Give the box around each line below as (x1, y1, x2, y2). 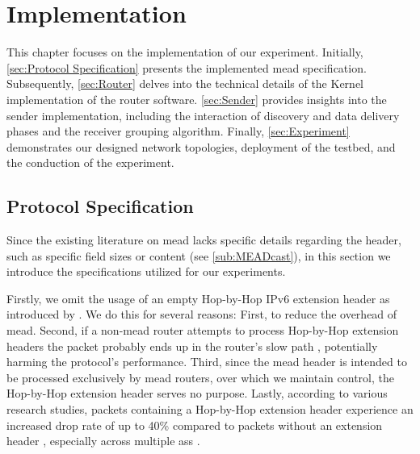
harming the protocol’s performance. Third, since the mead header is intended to (6, 353, 407, 370)
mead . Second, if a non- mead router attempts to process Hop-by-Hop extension (6, 322, 399, 339)
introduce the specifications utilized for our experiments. (6, 263, 286, 280)
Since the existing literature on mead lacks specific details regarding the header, (6, 231, 401, 248)
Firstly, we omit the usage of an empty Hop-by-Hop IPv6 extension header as (6, 289, 390, 306)
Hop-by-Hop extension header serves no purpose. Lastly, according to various (6, 385, 388, 402)
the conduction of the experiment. (6, 154, 174, 171)
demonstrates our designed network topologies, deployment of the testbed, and (6, 138, 396, 155)
